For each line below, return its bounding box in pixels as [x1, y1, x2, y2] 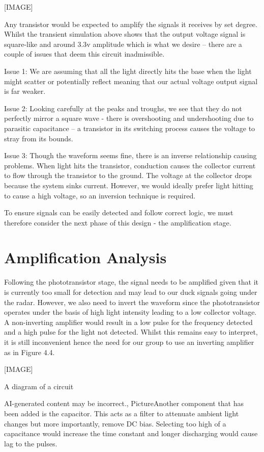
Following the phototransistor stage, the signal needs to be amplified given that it [4, 277, 259, 287]
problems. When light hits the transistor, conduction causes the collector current [4, 160, 256, 170]
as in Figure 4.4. [4, 346, 55, 357]
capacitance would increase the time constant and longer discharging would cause [4, 428, 258, 439]
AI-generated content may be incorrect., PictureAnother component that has [4, 398, 244, 409]
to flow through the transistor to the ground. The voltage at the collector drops [4, 170, 252, 181]
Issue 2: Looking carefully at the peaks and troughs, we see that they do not [4, 103, 242, 113]
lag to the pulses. [4, 438, 57, 448]
